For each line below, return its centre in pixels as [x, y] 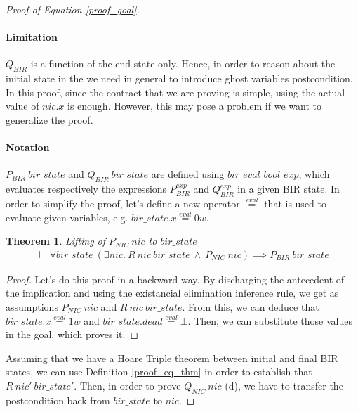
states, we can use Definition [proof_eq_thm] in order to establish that [159, 372]
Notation [28, 147]
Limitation [32, 37]
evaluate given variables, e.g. [67, 217]
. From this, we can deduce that [251, 306]
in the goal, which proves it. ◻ [72, 334]
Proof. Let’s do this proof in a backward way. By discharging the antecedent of [175, 279]
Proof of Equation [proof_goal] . [73, 9]
